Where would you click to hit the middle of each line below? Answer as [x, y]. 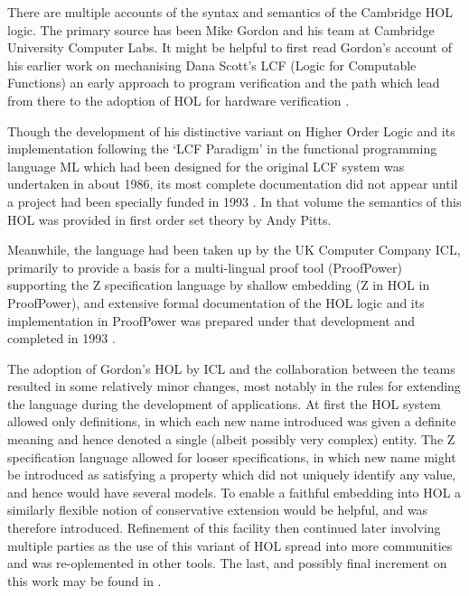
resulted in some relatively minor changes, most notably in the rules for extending [234, 386]
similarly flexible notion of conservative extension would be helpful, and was [218, 510]
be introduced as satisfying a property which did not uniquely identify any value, [232, 475]
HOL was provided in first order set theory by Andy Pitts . [169, 219]
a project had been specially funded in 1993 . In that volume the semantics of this [234, 201]
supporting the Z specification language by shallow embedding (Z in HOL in [219, 285]
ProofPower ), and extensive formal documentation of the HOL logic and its [216, 302]
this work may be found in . [84, 580]
